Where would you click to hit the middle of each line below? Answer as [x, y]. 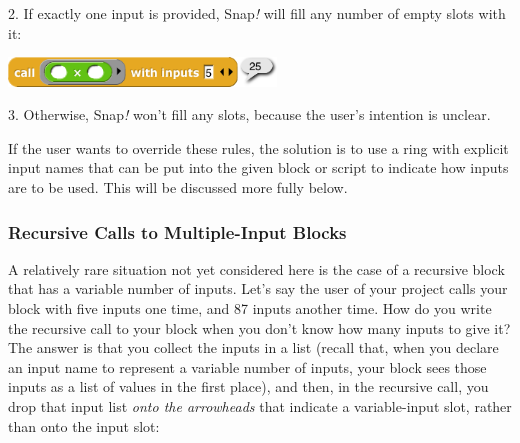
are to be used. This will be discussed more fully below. [178, 187]
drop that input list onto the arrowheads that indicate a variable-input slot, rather [260, 405]
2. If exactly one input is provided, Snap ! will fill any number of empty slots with [257, 13]
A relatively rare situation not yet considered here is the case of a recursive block [256, 268]
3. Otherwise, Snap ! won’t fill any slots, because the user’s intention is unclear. [249, 114]
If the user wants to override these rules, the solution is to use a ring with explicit [258, 147]
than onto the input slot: [84, 425]
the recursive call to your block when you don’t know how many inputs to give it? [259, 327]
